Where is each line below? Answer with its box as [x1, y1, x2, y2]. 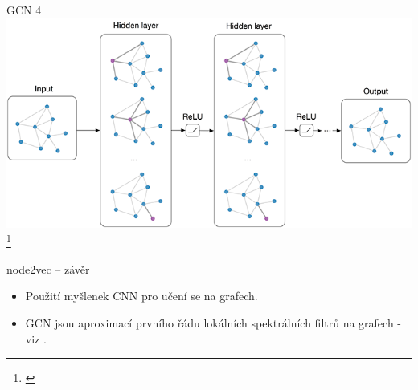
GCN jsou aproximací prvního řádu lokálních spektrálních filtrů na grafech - [25, 314, 402, 331]
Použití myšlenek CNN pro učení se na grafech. [25, 287, 258, 304]
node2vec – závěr [6, 260, 90, 277]
